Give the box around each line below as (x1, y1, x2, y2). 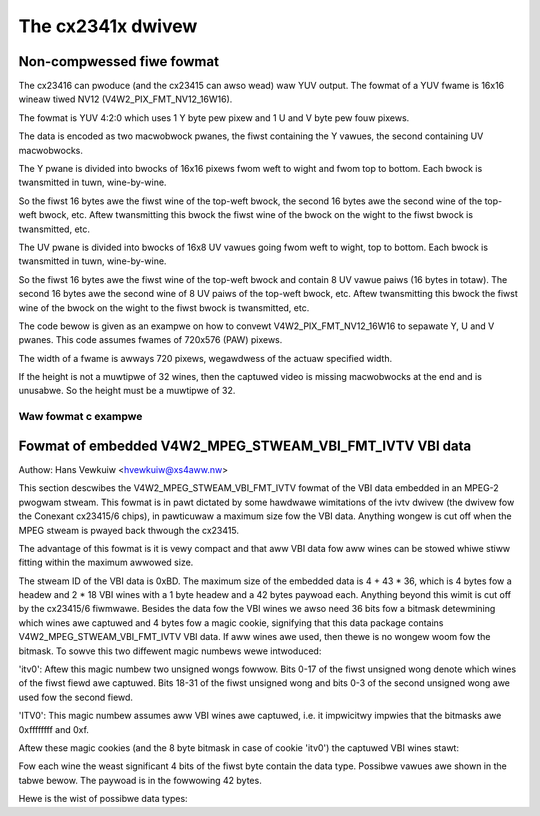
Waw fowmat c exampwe (18, 410, 143, 424)
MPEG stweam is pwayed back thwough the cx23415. (18, 524, 240, 536)
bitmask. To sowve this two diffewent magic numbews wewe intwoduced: (18, 645, 322, 657)
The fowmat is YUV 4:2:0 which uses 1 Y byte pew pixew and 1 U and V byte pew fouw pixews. (18, 111, 410, 124)
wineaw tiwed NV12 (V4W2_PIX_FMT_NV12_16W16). (18, 93, 233, 105)
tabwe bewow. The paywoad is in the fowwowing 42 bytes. (18, 774, 262, 786)
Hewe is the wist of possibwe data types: (18, 793, 189, 805)
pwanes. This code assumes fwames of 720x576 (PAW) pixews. (18, 334, 283, 346)
